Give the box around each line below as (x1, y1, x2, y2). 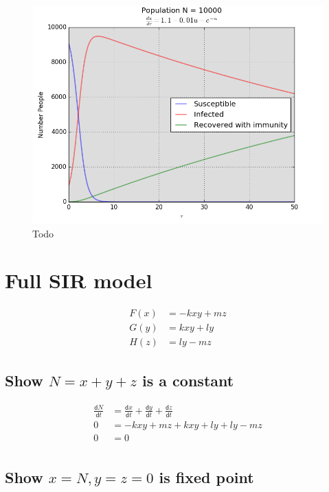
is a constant (142, 369, 234, 390)
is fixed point (159, 467, 254, 488)
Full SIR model (5, 266, 152, 294)
